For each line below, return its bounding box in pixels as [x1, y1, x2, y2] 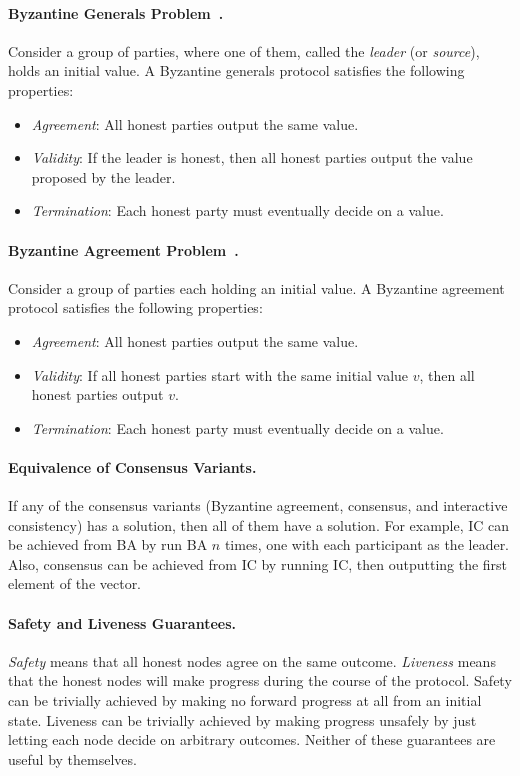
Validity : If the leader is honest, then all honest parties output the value [31, 147, 473, 168]
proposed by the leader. [31, 166, 176, 187]
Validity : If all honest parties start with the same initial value [31, 364, 409, 385]
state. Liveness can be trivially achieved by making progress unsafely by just [8, 709, 477, 730]
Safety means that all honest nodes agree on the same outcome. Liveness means [8, 650, 496, 671]
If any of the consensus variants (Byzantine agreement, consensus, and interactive [8, 495, 508, 516]
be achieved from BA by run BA [8, 534, 208, 555]
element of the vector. [8, 573, 142, 594]
